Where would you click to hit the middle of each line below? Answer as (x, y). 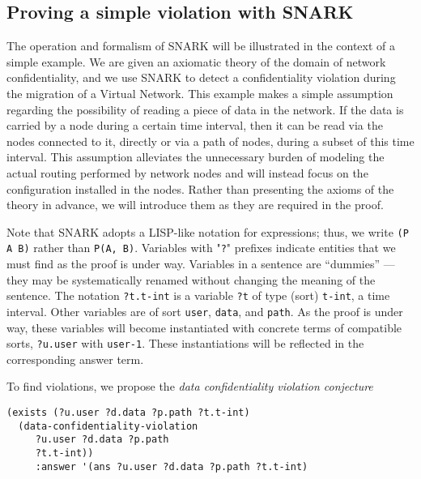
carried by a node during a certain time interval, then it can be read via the (195, 125)
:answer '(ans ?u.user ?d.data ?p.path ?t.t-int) (172, 466)
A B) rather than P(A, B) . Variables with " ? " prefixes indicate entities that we (201, 248)
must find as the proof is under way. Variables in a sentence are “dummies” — (201, 264)
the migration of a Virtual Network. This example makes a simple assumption (200, 93)
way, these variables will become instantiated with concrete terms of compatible (204, 327)
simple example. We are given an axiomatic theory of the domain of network (196, 61)
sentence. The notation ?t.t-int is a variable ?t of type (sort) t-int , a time (198, 295)
